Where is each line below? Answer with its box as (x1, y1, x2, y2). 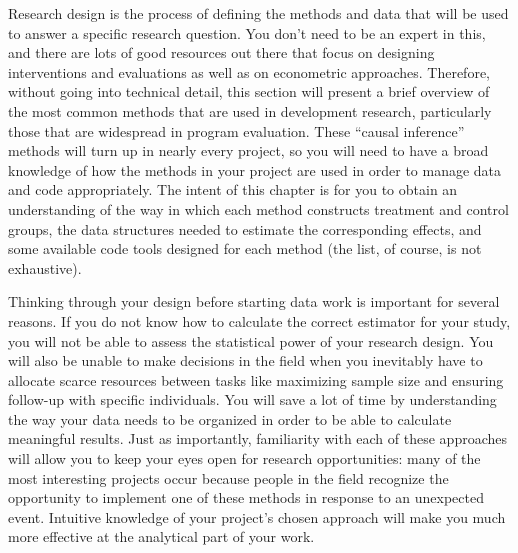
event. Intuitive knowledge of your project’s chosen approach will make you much (8, 506, 506, 527)
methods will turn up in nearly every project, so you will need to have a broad (8, 140, 489, 161)
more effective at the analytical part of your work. (8, 526, 315, 547)
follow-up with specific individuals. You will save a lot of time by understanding (8, 389, 497, 410)
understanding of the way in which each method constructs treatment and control (8, 198, 509, 219)
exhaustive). (8, 257, 82, 278)
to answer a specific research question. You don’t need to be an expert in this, (8, 22, 486, 43)
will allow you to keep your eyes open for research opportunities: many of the (8, 448, 481, 469)
